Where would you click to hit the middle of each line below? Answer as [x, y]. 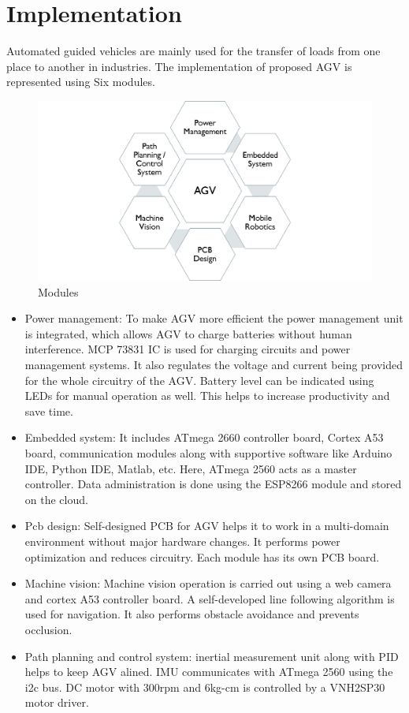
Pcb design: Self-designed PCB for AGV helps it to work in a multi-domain [207, 526]
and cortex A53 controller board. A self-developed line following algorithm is [210, 598]
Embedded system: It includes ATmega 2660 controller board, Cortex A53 [204, 437]
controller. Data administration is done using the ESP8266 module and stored [213, 484]
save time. [49, 411]
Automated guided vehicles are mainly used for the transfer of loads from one [193, 51]
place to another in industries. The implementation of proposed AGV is [179, 66]
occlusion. [48, 629]
